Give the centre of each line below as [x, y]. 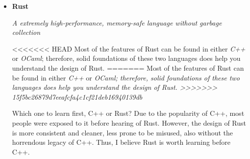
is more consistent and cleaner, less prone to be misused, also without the [123, 132]
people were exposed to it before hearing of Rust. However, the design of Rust [129, 122]
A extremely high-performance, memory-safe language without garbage [117, 22]
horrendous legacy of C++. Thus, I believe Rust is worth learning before [121, 142]
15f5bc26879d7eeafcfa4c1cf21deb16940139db [77, 96]
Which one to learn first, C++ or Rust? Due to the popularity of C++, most [128, 113]
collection [26, 32]
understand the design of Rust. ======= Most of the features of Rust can [128, 67]
